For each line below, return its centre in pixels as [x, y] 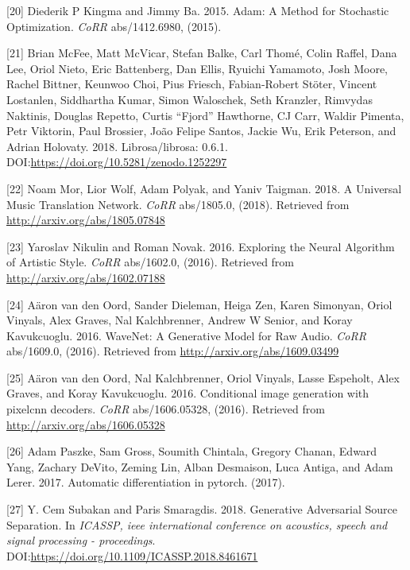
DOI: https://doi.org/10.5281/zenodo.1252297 [117, 162]
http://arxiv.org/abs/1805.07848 [86, 220]
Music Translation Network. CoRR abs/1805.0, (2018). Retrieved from [178, 204]
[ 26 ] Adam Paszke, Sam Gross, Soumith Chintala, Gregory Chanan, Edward [192, 451]
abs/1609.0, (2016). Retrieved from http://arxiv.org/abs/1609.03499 [173, 351]
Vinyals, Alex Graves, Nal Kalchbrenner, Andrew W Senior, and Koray [180, 320]
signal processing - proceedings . [81, 540]
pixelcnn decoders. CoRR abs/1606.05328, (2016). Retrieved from [166, 409]
